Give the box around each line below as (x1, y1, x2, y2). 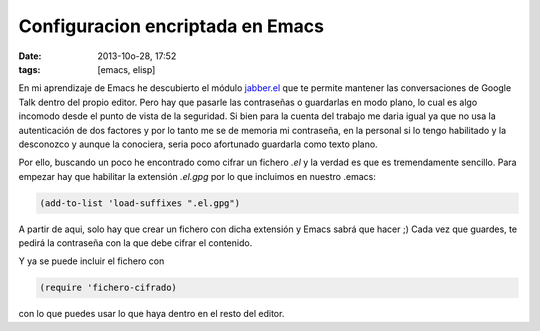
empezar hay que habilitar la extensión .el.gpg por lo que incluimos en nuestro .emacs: (18, 170, 377, 182)
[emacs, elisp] (97, 63, 156, 75)
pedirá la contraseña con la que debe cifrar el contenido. (18, 237, 253, 249)
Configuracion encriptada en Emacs (18, 15, 325, 37)
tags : (18, 63, 41, 75)
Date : (18, 50, 42, 62)
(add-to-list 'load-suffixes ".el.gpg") (39, 197, 240, 209)
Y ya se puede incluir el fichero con (18, 255, 165, 267)
